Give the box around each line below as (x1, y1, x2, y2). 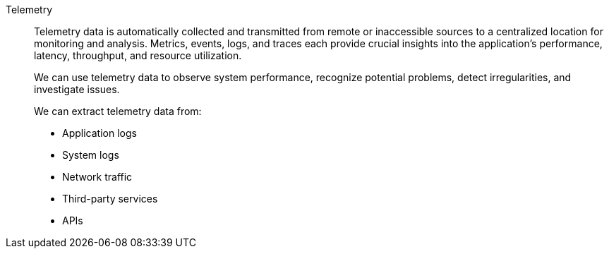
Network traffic (62, 171, 133, 183)
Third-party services (62, 193, 158, 205)
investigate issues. (34, 83, 120, 95)
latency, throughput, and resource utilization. (34, 49, 242, 61)
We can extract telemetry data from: (34, 105, 202, 117)
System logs (62, 149, 119, 161)
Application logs (62, 127, 137, 139)
